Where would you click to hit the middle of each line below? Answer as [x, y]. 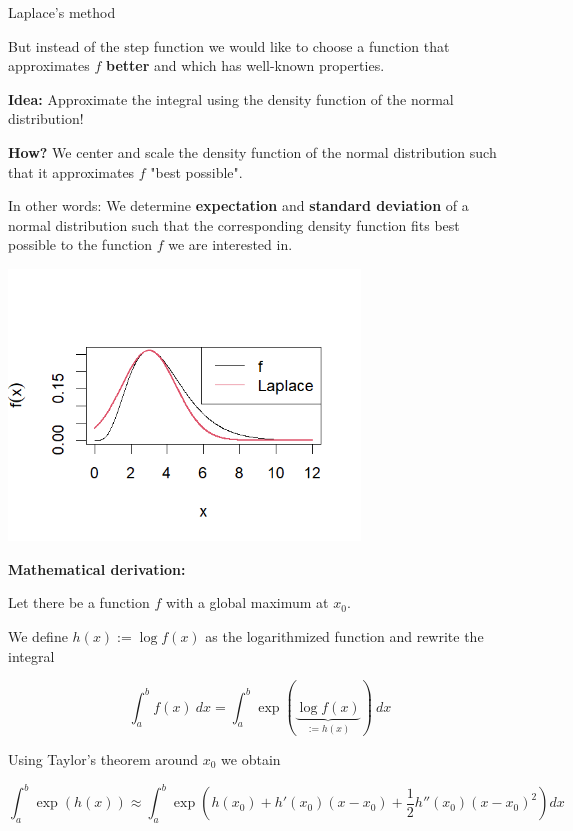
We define [38, 635]
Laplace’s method [62, 12]
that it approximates [71, 171]
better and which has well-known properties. [245, 65]
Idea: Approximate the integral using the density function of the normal [231, 98]
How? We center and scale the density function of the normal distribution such [252, 151]
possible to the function [80, 244]
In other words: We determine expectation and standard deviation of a [238, 205]
